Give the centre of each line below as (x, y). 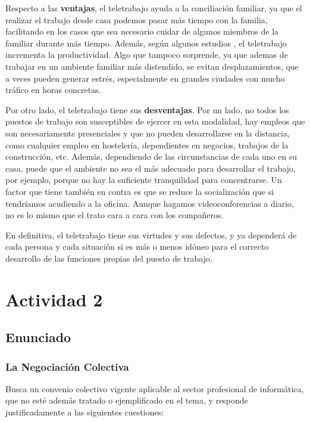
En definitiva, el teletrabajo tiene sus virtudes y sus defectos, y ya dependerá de (151, 235)
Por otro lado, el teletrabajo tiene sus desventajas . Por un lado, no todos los (147, 109)
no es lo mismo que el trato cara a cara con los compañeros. (115, 215)
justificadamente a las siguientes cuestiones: (85, 412)
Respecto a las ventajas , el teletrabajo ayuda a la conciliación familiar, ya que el (154, 8)
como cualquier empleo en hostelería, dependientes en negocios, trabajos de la (147, 145)
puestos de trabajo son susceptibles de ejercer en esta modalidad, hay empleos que (155, 121)
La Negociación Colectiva (67, 366)
